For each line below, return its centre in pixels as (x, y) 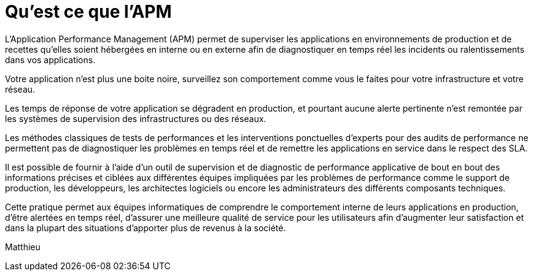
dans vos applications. (50, 59)
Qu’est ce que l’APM (88, 12)
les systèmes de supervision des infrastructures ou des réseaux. (136, 118)
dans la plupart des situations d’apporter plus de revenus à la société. (146, 228)
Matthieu (23, 247)
